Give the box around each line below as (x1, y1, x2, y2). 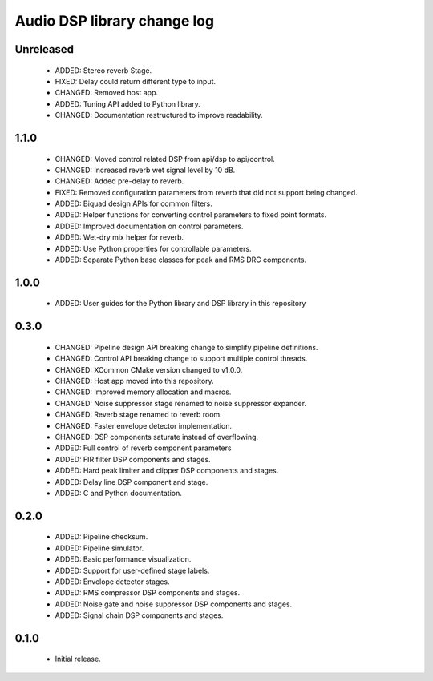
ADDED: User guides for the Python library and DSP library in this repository (55, 299, 306, 308)
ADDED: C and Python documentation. (55, 488, 182, 498)
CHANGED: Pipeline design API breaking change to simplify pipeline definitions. (55, 342, 318, 352)
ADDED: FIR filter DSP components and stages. (55, 454, 212, 464)
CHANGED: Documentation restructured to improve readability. (55, 111, 263, 120)
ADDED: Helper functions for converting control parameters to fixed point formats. (55, 210, 327, 220)
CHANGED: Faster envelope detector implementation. (55, 421, 233, 430)
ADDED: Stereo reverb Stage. (55, 65, 152, 75)
